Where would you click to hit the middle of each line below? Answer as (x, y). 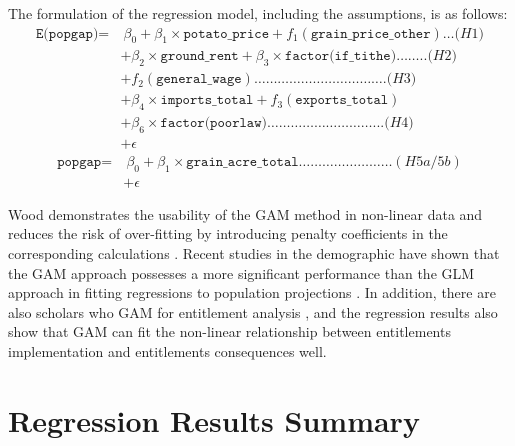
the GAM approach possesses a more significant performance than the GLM (241, 272)
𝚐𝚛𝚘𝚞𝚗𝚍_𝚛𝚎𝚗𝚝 (199, 56)
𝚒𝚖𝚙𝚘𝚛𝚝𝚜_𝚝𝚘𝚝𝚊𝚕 (207, 100)
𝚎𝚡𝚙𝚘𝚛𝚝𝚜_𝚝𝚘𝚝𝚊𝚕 (342, 100)
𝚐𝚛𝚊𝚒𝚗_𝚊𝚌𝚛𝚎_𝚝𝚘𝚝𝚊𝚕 (242, 161)
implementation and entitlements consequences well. (167, 350)
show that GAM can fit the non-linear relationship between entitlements (229, 331)
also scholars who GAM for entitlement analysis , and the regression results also (253, 311)
